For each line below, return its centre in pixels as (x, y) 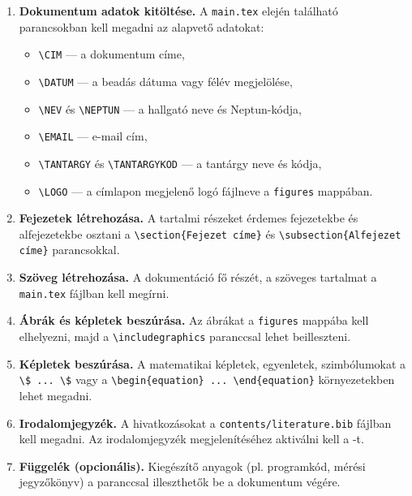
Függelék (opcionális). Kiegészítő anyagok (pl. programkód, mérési (192, 466)
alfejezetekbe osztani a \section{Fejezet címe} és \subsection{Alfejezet (210, 233)
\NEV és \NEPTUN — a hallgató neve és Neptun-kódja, (170, 108)
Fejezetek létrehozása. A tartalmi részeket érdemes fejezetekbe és (189, 218)
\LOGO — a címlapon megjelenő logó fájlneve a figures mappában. (206, 190)
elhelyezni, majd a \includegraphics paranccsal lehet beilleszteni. (185, 336)
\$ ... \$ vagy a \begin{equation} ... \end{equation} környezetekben (207, 380)
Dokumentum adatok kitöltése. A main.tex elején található (178, 11)
